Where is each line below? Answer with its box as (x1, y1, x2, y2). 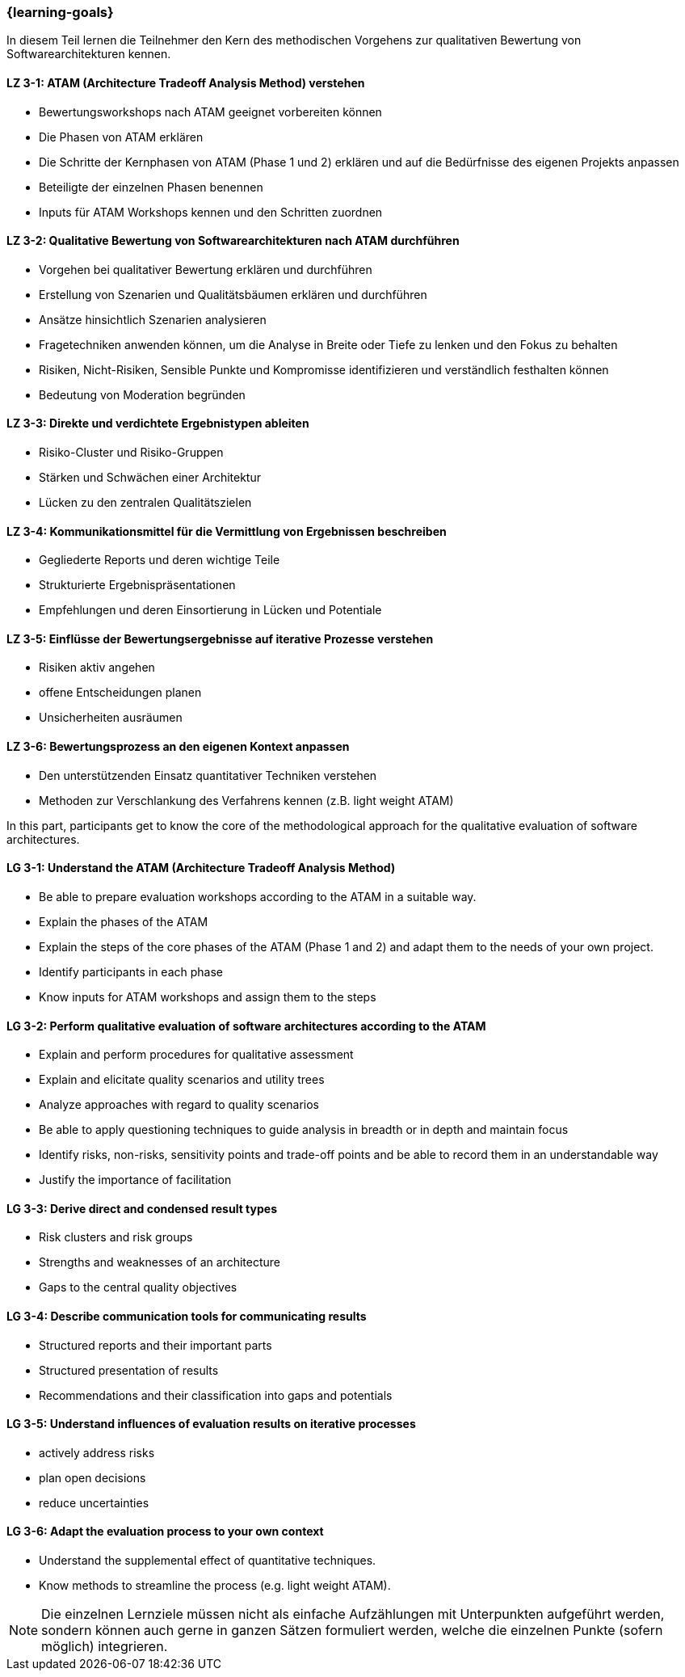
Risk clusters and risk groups (39, 1230, 193, 1245)
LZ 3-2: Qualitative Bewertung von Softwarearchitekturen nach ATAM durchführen (6, 234, 460, 248)
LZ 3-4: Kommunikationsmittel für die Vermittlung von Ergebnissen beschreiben (6, 524, 447, 538)
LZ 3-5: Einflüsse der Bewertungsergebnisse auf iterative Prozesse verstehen (6, 631, 434, 646)
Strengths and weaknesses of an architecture (39, 1255, 281, 1270)
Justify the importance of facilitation (39, 1173, 232, 1187)
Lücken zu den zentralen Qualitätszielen (39, 495, 252, 510)
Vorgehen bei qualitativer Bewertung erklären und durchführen (39, 262, 372, 276)
